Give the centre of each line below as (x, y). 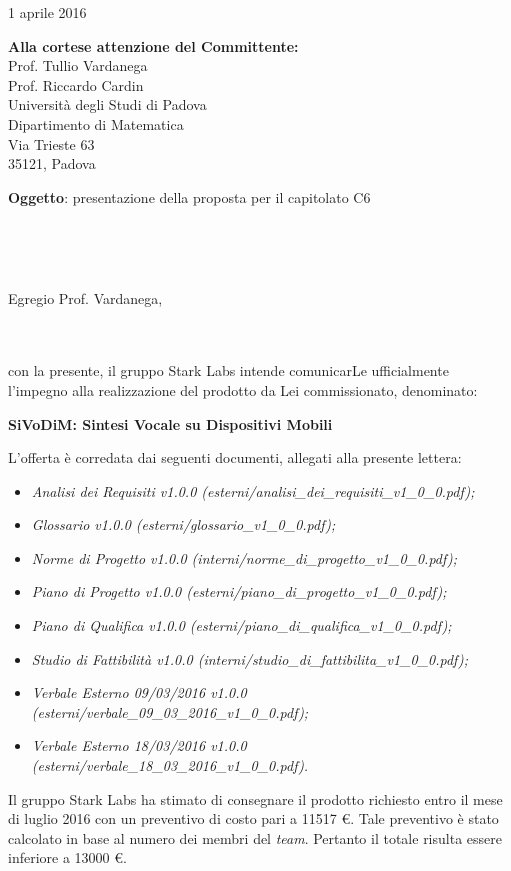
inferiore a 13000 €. (67, 857)
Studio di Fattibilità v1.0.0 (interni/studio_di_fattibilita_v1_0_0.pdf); (250, 658)
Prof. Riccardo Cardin (76, 84)
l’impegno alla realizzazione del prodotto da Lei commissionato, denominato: (243, 389)
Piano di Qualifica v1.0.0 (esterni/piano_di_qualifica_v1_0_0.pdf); (241, 625)
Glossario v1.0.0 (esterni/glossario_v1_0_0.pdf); (183, 524)
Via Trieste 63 (51, 143)
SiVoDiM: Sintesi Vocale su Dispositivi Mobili (170, 423)
